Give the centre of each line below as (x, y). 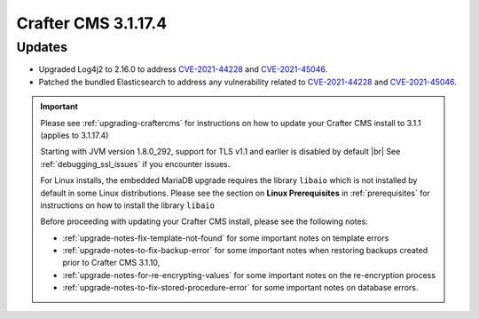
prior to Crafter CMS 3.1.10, (111, 263)
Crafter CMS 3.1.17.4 (92, 23)
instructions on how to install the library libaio (127, 205)
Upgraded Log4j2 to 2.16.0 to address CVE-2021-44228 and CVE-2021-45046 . (183, 69)
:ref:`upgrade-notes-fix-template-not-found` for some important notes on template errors (226, 238)
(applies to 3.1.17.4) (75, 135)
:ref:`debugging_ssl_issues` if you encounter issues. (135, 163)
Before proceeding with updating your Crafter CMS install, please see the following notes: (204, 221)
